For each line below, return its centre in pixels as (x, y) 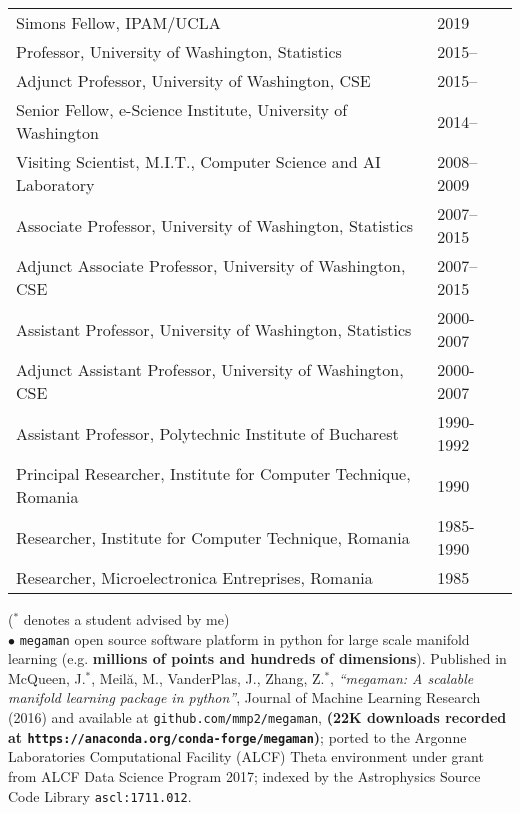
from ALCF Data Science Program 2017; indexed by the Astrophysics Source (244, 775)
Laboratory (55, 184)
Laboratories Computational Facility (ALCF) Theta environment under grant (246, 756)
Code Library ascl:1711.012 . (100, 795)
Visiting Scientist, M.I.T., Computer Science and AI (198, 161)
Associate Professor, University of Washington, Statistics (215, 225)
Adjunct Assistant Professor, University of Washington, (210, 369)
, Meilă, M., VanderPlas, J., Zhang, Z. (208, 677)
